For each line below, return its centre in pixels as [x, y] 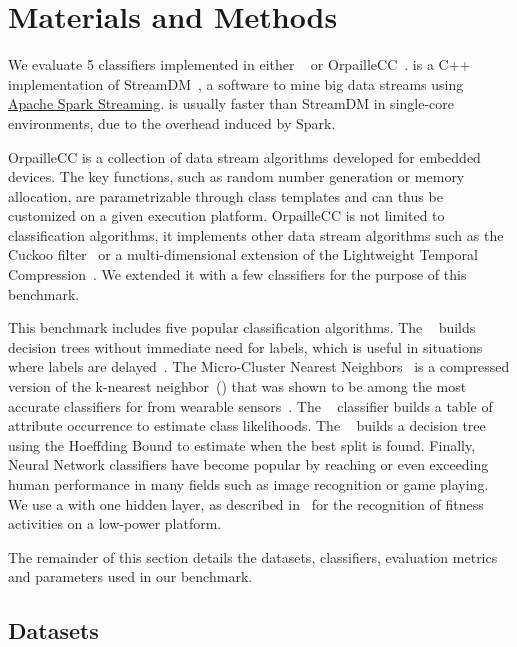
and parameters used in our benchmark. [130, 576]
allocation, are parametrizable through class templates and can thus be [225, 195]
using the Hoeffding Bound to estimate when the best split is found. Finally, [242, 444]
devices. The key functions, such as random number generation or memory [236, 176]
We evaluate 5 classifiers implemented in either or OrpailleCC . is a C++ [239, 64]
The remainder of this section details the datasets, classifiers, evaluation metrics [253, 556]
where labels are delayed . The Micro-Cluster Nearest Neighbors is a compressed [259, 366]
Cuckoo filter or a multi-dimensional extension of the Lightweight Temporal [243, 254]
